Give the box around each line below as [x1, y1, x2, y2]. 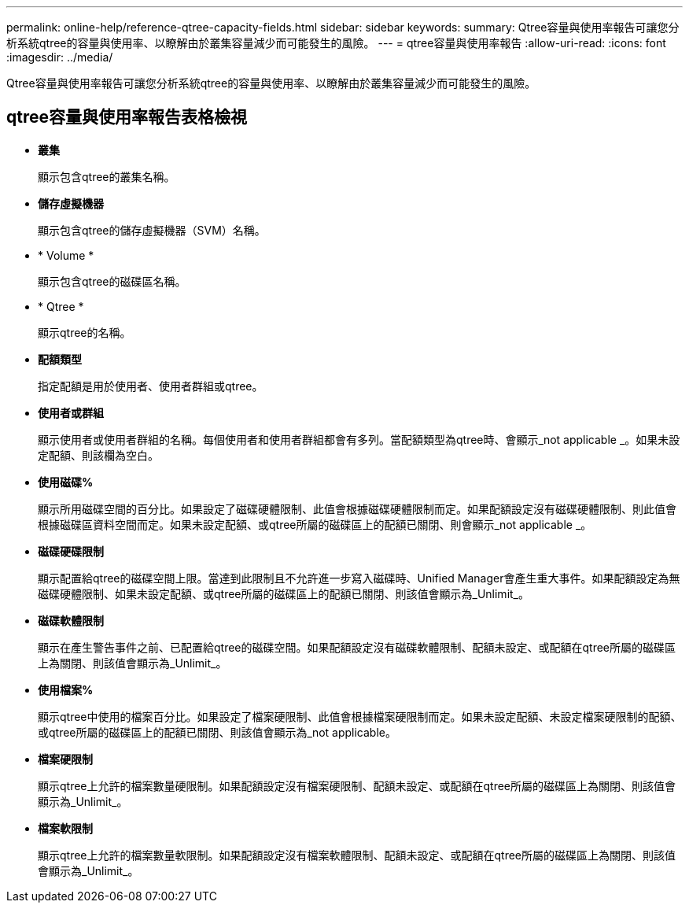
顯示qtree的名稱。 [38, 325, 131, 339]
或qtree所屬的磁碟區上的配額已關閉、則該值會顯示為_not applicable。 [38, 725, 396, 739]
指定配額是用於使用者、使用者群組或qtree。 [38, 379, 263, 393]
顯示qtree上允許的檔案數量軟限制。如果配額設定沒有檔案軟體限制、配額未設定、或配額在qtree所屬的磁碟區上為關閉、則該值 [38, 848, 676, 862]
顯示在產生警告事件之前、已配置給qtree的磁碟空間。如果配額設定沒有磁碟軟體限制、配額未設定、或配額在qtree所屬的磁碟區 [38, 640, 676, 654]
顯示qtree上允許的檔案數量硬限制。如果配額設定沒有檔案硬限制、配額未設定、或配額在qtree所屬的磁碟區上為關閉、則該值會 [38, 778, 676, 793]
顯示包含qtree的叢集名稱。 [38, 169, 175, 183]
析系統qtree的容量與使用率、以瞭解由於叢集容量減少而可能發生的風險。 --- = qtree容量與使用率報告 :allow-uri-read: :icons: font [6, 36, 666, 50]
